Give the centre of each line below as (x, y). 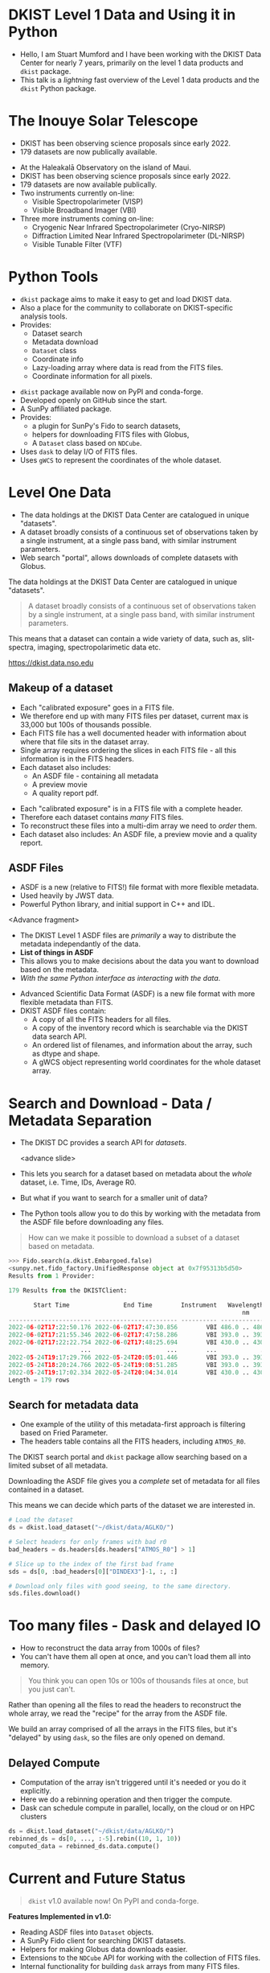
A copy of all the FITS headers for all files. (101, 1019)
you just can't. (51, 1689)
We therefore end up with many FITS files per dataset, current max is (134, 716)
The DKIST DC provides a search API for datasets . (103, 1143)
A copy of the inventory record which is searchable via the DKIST (140, 1028)
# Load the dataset (41, 1520)
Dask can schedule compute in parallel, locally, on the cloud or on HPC (137, 1808)
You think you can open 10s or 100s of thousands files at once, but (138, 1681)
